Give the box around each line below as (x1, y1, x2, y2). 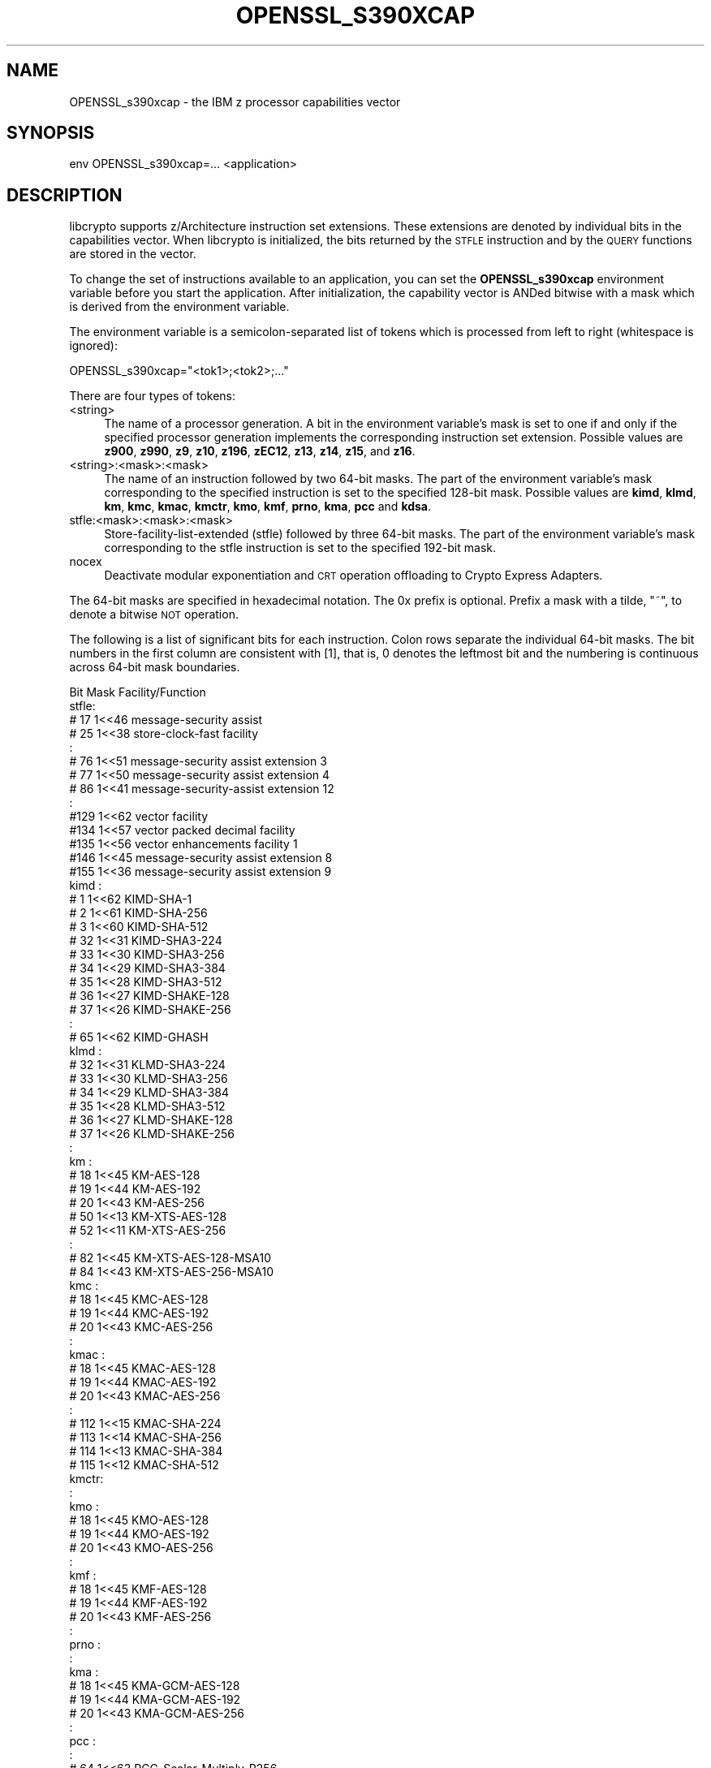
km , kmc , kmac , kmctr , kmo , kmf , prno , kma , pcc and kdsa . (104, 499, 432, 514)
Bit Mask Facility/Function (69, 685, 206, 700)
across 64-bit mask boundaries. (69, 660, 240, 675)
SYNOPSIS (6, 123, 95, 144)
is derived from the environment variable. (69, 300, 290, 314)
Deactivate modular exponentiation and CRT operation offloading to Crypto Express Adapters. (104, 568, 603, 583)
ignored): (69, 339, 118, 353)
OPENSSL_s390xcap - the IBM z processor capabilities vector (69, 94, 401, 109)
